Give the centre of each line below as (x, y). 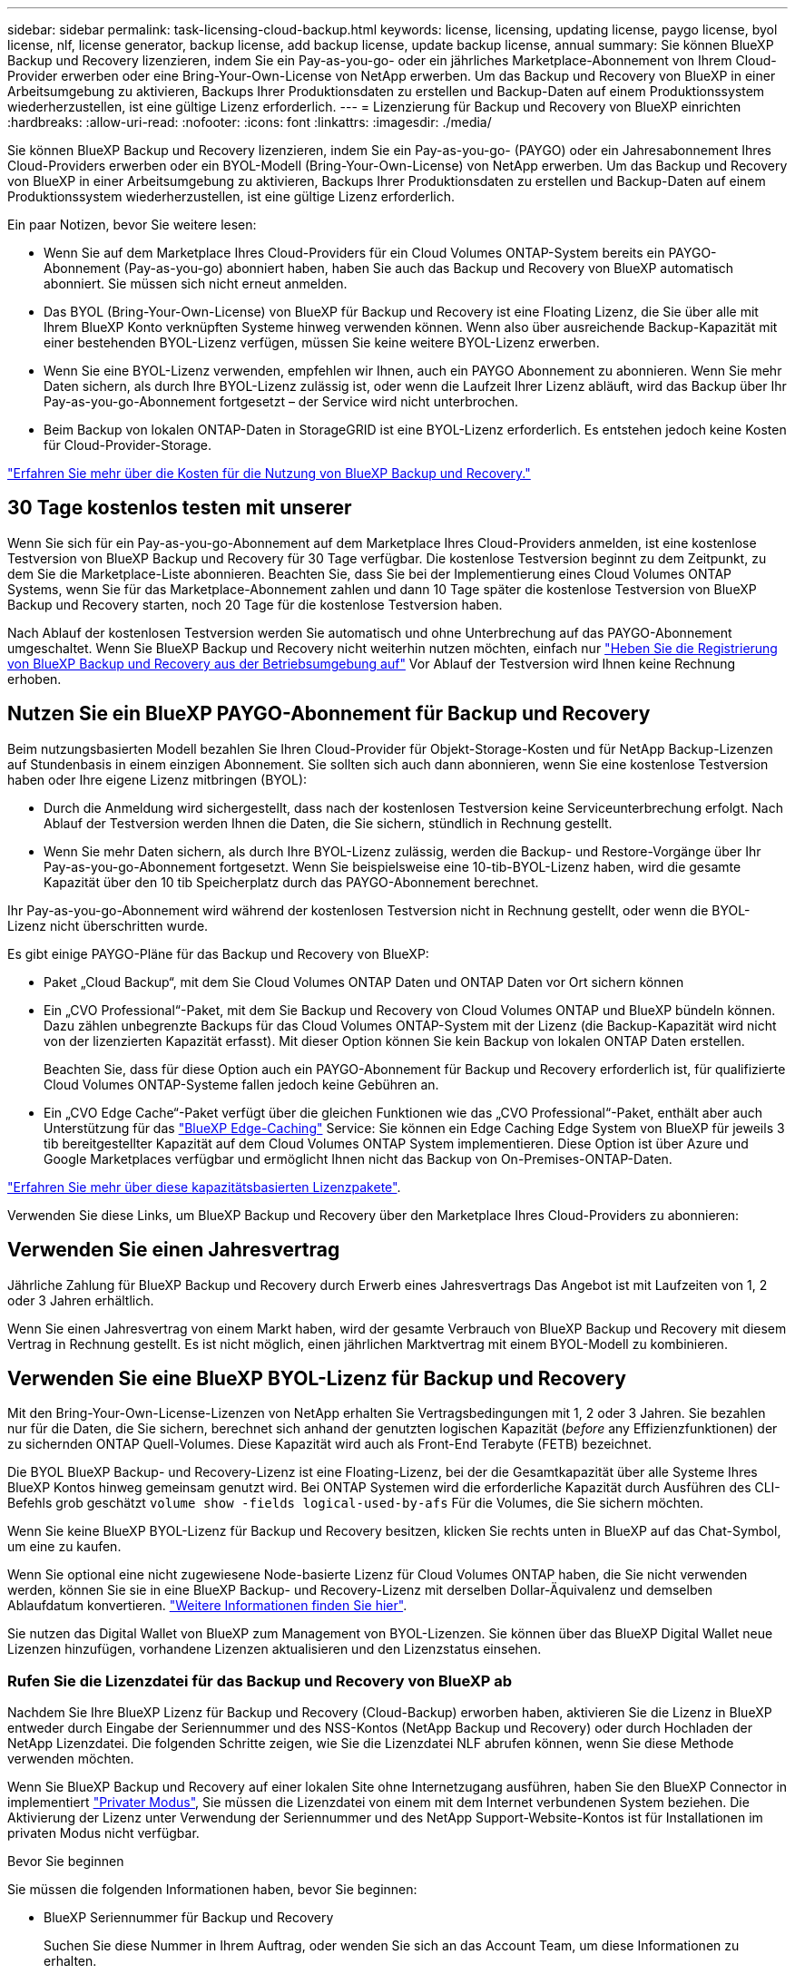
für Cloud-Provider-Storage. (128, 445)
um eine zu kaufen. (64, 1547)
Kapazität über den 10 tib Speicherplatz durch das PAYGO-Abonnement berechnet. (291, 882)
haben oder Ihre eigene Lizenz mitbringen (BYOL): (157, 779)
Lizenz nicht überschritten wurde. (108, 925)
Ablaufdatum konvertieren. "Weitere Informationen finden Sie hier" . (207, 1606)
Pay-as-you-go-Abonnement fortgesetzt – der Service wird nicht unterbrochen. (281, 401)
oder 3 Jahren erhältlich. (81, 1300)
